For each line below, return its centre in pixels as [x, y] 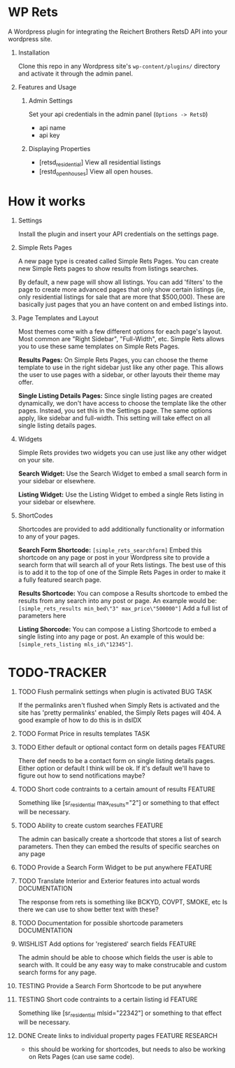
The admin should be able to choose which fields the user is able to [115, 957]
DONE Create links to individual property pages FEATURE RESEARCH [117, 1035]
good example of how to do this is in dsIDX [80, 720]
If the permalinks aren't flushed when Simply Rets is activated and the [119, 705]
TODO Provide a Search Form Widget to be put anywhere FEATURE [115, 867]
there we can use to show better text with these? [88, 909]
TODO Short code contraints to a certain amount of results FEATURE [117, 789]
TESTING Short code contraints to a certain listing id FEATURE [108, 999]
